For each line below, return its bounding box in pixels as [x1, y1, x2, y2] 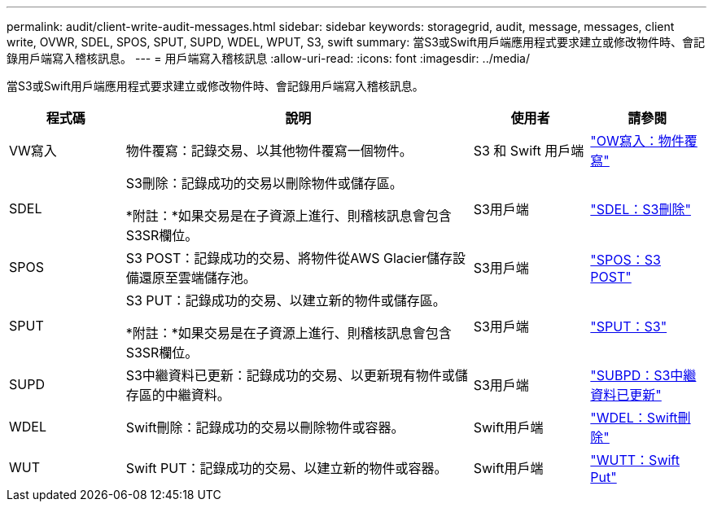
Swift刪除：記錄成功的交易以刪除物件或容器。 [125, 419, 405, 436]
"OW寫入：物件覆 [590, 133, 698, 149]
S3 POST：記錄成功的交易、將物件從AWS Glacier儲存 [125, 250, 453, 266]
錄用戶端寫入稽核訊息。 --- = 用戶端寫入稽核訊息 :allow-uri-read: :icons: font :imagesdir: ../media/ [7, 51, 531, 65]
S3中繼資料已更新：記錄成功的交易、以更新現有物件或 [125, 367, 455, 383]
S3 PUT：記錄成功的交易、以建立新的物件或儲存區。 [125, 292, 446, 309]
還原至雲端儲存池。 [138, 269, 256, 286]
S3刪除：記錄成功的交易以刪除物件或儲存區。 [125, 175, 403, 191]
